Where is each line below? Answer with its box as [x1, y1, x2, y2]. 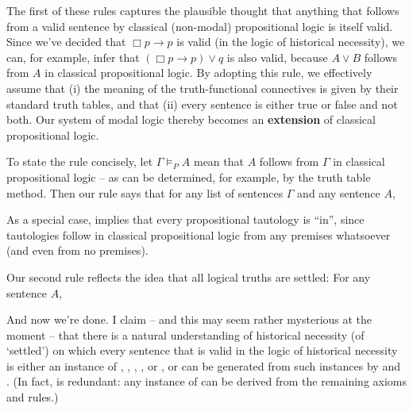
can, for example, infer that [6, 48, 140, 65]
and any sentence [297, 184, 380, 201]
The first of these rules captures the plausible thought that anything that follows [6, 2, 399, 18]
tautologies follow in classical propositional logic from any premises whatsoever [6, 226, 391, 243]
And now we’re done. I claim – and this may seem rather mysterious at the [6, 311, 372, 328]
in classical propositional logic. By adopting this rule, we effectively [44, 64, 372, 81]
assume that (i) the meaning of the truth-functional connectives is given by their [6, 79, 399, 96]
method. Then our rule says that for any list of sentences [6, 184, 284, 201]
